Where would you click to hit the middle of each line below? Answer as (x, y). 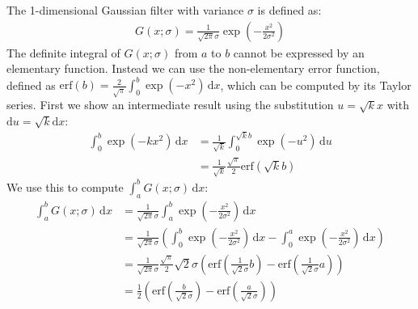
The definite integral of (63, 52)
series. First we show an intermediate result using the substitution (170, 105)
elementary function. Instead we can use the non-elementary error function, (193, 68)
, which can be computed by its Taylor (316, 85)
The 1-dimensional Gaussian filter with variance (125, 10)
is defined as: (289, 10)
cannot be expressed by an (299, 52)
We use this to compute (65, 186)
